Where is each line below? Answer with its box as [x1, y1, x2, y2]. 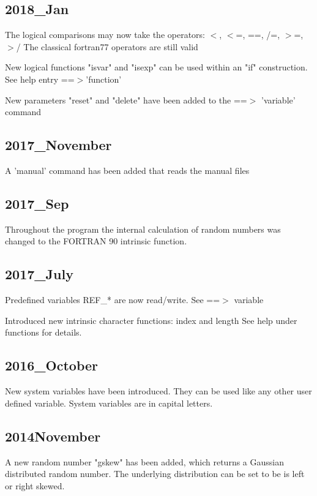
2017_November [5, 135, 112, 154]
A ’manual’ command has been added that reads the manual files [5, 163, 250, 176]
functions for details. [5, 326, 82, 339]
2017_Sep [5, 194, 69, 212]
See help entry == [5, 72, 75, 85]
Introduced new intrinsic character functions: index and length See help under [5, 314, 297, 326]
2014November [5, 426, 101, 445]
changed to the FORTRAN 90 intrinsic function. [5, 235, 187, 247]
